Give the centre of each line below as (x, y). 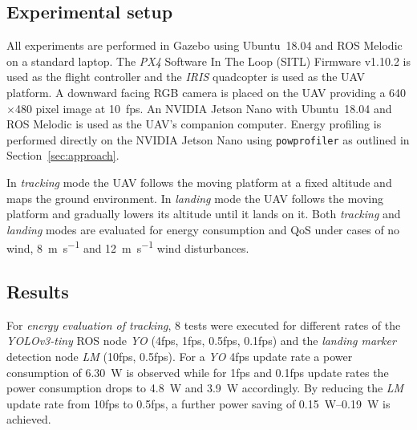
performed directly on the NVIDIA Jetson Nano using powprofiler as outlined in (208, 139)
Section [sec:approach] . (63, 155)
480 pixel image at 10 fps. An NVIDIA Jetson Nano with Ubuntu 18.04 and (203, 108)
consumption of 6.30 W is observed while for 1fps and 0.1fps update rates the (198, 372)
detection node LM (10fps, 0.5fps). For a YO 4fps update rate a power (180, 357)
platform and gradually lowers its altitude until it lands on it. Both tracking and (204, 214)
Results (38, 292)
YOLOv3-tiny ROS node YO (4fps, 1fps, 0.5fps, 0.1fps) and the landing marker (201, 341)
